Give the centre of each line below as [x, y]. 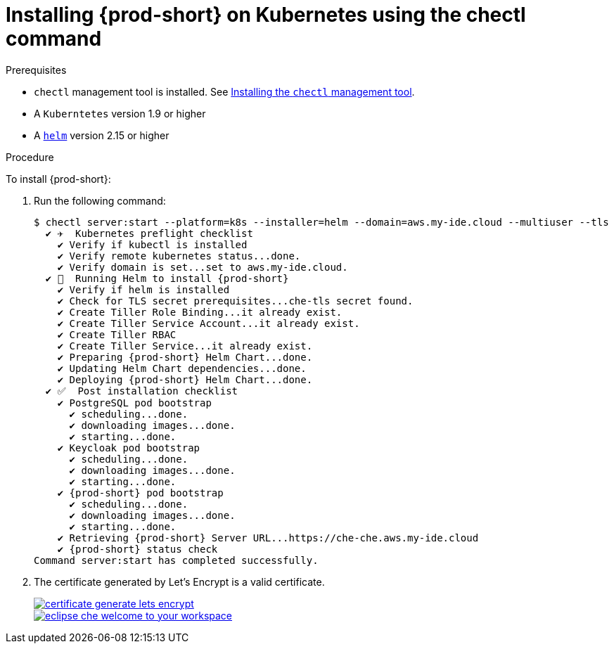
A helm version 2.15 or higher [102, 135]
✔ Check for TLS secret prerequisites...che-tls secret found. [235, 301]
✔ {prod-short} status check [137, 549]
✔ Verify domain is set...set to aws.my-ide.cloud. [203, 267]
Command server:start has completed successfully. [176, 560]
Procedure [30, 157]
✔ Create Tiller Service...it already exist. [185, 346]
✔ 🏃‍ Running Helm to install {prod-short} [167, 278]
